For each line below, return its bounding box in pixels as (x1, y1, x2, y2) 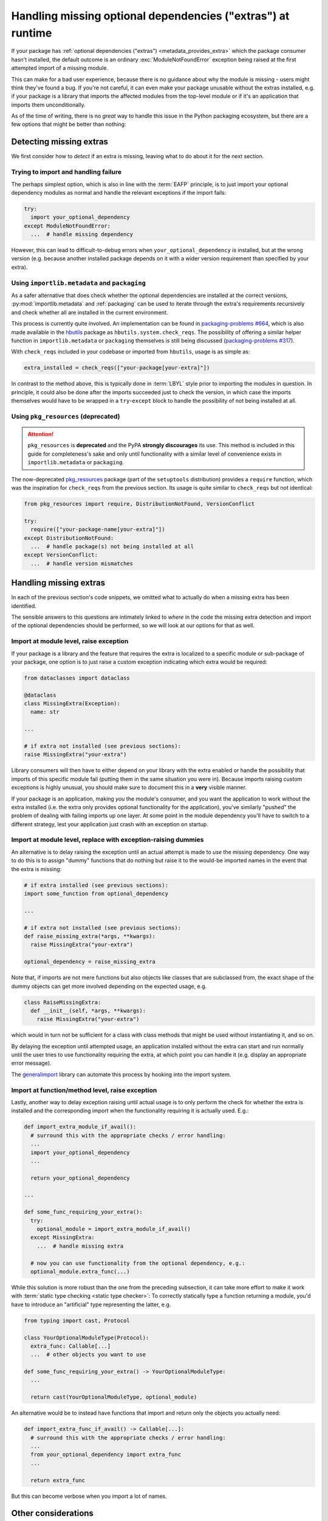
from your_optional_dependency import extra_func (30, 1451, 182, 1458)
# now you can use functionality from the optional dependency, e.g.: (30, 1259, 245, 1267)
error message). (11, 1059, 52, 1067)
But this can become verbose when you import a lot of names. (11, 1492, 167, 1500)
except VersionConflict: (24, 551, 98, 559)
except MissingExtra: (30, 1234, 95, 1241)
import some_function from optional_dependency (24, 890, 168, 897)
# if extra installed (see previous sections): (24, 882, 168, 888)
